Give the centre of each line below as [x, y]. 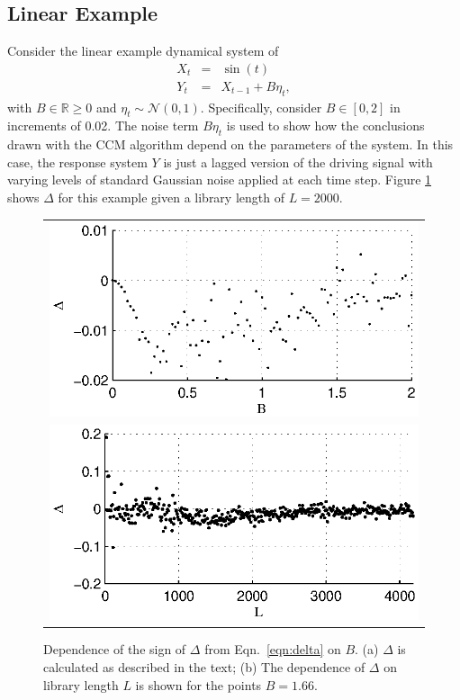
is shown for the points [198, 684]
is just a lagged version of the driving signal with [298, 162]
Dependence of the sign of [115, 649]
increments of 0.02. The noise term [103, 126]
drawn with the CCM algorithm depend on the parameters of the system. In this [230, 144]
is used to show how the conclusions [325, 126]
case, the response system [77, 162]
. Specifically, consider [261, 107]
